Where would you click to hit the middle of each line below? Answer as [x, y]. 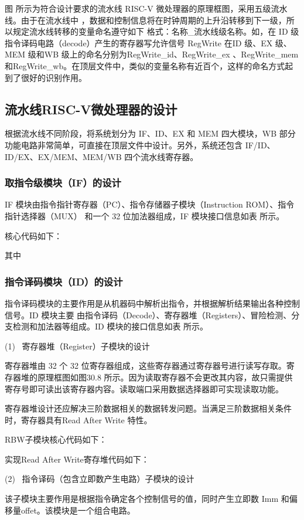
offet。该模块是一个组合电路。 [78, 510]
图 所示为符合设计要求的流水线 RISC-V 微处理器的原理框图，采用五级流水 [146, 8]
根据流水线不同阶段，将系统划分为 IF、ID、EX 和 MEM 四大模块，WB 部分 [150, 133]
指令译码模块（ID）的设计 [64, 281]
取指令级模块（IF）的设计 [63, 183]
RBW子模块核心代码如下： [56, 439]
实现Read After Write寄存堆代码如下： [77, 459]
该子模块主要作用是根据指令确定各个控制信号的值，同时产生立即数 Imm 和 [147, 499]
